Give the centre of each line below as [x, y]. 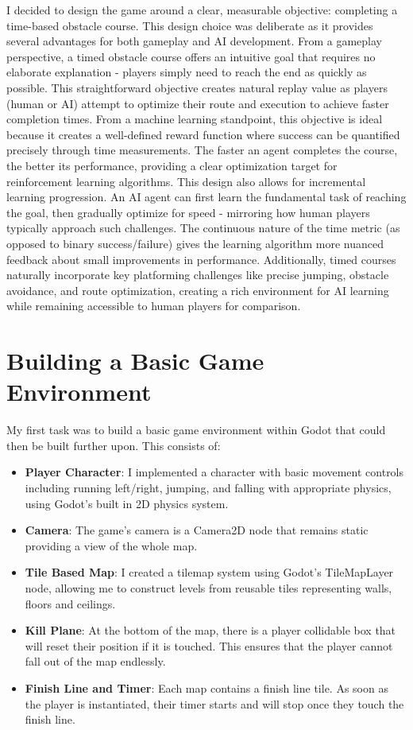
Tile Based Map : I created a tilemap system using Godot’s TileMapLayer [209, 572]
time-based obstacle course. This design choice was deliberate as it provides [190, 25]
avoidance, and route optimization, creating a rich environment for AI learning [198, 290]
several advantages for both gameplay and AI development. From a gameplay [194, 41]
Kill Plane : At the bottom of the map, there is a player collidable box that [210, 630]
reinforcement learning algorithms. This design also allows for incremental [186, 181]
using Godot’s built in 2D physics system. [127, 503]
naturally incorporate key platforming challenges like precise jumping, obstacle [198, 275]
